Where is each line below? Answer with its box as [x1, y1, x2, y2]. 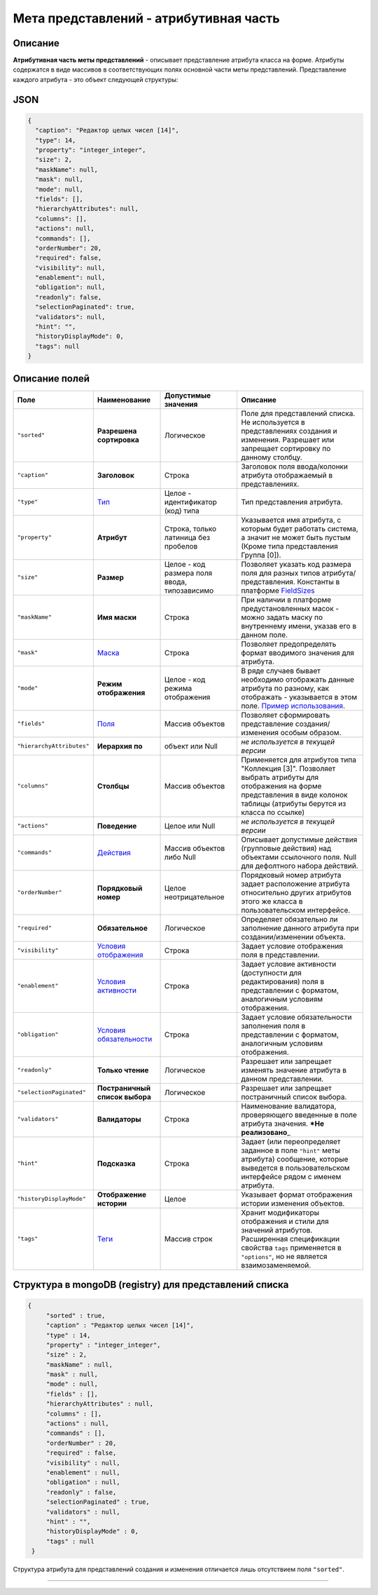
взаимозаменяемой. [241, 1260, 311, 1270]
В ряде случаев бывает [241, 666, 321, 675]
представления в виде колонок [241, 790, 348, 800]
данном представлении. [241, 1074, 324, 1084]
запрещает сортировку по [241, 443, 331, 453]
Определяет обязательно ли [241, 914, 338, 924]
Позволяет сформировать [241, 710, 330, 720]
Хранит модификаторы [241, 1207, 320, 1217]
